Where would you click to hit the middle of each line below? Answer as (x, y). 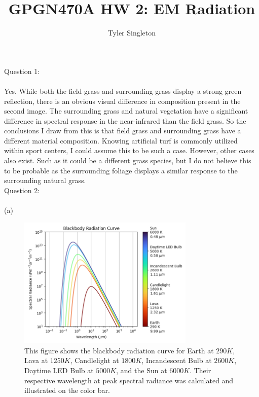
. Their (200, 370)
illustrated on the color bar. (67, 390)
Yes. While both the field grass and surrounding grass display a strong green (123, 91)
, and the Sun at (142, 370)
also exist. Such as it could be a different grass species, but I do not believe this (128, 160)
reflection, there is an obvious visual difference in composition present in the (122, 101)
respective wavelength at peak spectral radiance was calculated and (129, 380)
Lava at (36, 360)
